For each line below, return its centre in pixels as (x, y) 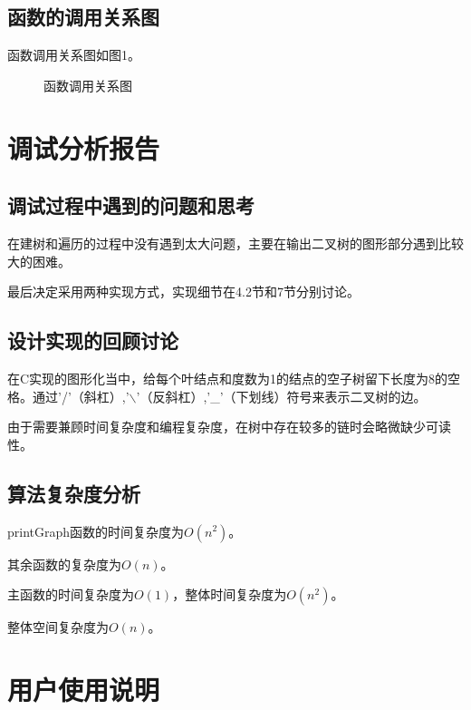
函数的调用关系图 (83, 17)
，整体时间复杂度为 (230, 594)
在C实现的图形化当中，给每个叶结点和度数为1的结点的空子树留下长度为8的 (228, 378)
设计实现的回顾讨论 (93, 340)
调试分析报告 (84, 147)
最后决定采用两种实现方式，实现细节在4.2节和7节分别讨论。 (183, 292)
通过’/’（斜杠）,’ (81, 396)
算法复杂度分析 (74, 493)
